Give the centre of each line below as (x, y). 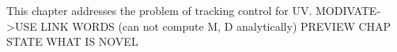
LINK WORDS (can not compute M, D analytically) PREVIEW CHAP (216, 26)
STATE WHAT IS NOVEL (72, 41)
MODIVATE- (348, 10)
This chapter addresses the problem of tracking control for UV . (159, 10)
